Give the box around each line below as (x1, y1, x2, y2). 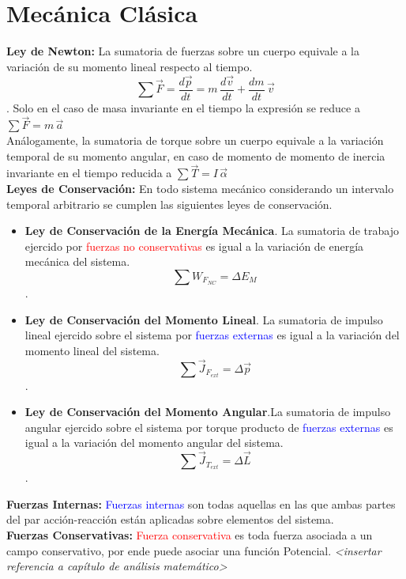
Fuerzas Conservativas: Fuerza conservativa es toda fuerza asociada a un (6, 526, 373, 543)
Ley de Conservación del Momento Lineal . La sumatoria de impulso (24, 311, 383, 327)
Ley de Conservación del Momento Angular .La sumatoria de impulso (24, 403, 391, 420)
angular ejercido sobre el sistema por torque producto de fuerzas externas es (24, 418, 393, 435)
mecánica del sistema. (24, 253, 130, 270)
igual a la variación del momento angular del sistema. (24, 434, 284, 451)
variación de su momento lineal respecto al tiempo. (6, 58, 253, 74)
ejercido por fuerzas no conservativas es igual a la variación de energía (24, 237, 364, 254)
